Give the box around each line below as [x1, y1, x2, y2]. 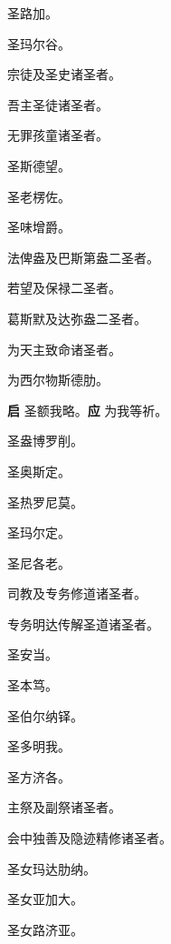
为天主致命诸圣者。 [7, 339, 121, 358]
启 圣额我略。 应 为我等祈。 [7, 400, 168, 419]
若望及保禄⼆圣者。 [7, 278, 121, 297]
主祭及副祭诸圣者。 [7, 798, 121, 817]
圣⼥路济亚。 [7, 919, 83, 939]
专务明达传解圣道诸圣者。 [7, 614, 159, 633]
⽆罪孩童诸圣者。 [7, 126, 109, 145]
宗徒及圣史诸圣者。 [7, 65, 121, 84]
